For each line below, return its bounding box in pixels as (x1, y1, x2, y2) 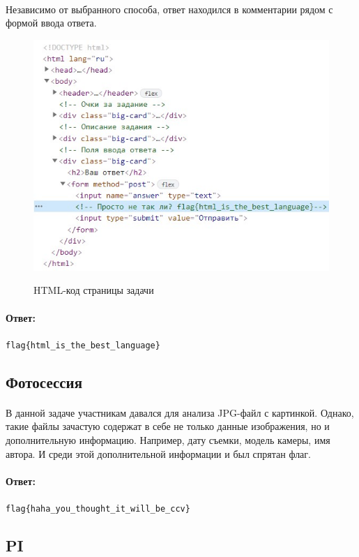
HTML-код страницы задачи (33, 283, 154, 297)
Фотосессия (6, 371, 83, 392)
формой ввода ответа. (6, 15, 97, 30)
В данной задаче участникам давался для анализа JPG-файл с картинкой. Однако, (6, 405, 354, 419)
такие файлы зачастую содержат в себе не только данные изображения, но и (6, 419, 330, 433)
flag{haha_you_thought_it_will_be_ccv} (6, 504, 190, 514)
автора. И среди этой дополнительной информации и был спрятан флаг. (6, 446, 311, 461)
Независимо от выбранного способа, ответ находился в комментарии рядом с (6, 1, 333, 16)
